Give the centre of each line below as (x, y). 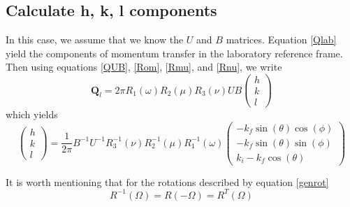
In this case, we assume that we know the (95, 40)
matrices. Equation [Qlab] (281, 40)
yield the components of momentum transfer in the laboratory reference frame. (174, 53)
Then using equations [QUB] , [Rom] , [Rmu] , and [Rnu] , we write (144, 67)
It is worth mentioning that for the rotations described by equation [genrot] (167, 181)
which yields (32, 114)
